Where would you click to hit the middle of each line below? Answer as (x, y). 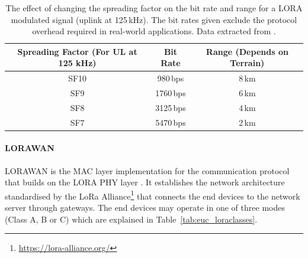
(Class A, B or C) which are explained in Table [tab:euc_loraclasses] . (131, 219)
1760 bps (171, 93)
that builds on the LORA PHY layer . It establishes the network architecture (145, 182)
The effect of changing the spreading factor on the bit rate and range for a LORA (154, 8)
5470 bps (171, 122)
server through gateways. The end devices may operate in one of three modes (145, 208)
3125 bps (171, 107)
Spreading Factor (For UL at (77, 51)
